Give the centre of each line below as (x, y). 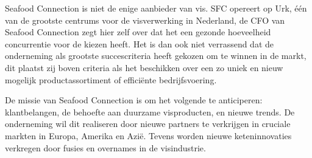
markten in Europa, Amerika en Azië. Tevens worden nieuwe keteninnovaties (148, 135)
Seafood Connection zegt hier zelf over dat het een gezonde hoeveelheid (138, 32)
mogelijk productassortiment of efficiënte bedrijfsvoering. (111, 79)
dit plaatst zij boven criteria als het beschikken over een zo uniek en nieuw (144, 67)
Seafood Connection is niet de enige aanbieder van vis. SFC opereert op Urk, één (156, 8)
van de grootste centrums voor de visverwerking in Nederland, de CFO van (145, 20)
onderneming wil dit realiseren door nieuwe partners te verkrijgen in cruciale (148, 124)
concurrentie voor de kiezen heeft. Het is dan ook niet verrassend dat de (140, 43)
